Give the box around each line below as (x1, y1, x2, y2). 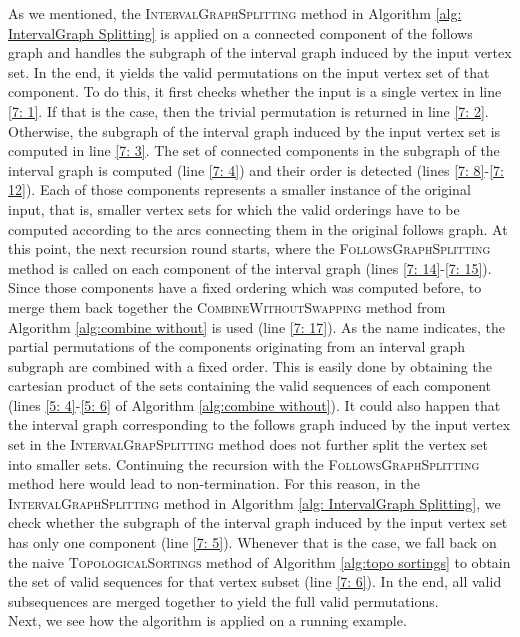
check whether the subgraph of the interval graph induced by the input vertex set (8, 512, 508, 533)
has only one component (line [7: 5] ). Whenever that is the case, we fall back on (8, 532, 497, 553)
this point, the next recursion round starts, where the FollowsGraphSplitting (8, 238, 491, 259)
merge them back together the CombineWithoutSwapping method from (8, 296, 446, 317)
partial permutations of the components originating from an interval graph (8, 336, 466, 357)
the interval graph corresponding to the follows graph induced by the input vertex (8, 414, 511, 435)
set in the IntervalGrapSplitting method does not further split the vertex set (8, 434, 488, 455)
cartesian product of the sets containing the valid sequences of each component (8, 375, 492, 396)
